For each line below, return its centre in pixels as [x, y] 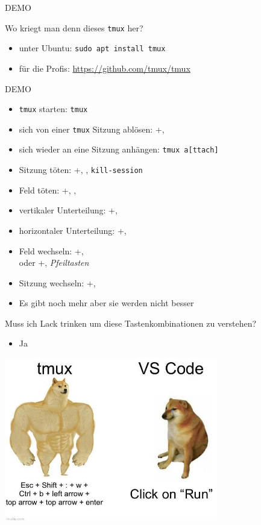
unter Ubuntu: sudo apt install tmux [92, 48]
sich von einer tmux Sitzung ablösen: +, [92, 129]
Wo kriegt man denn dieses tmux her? [74, 27]
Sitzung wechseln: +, [57, 282]
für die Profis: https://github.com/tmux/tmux [105, 68]
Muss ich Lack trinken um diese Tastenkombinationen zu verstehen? [131, 323]
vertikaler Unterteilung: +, [68, 210]
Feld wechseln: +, [51, 250]
